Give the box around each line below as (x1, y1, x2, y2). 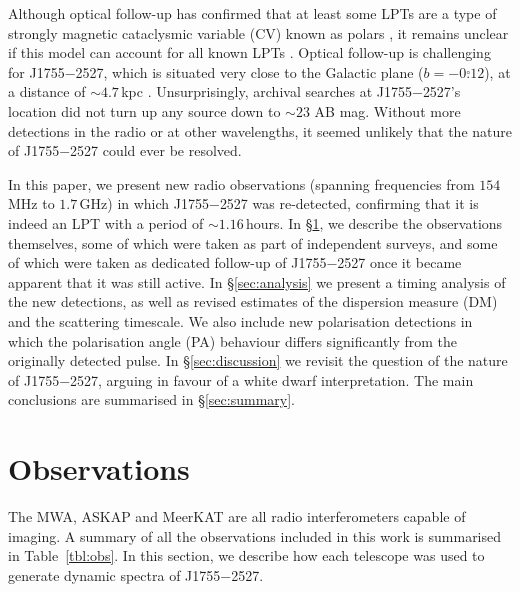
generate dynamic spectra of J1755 (8, 564, 221, 585)
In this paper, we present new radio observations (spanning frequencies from (8, 173, 475, 194)
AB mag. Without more (314, 100, 461, 121)
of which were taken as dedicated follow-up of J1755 (8, 252, 327, 273)
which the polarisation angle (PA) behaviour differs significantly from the (8, 330, 458, 351)
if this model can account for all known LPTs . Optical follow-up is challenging (8, 42, 491, 63)
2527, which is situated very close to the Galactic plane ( (75, 61, 424, 82)
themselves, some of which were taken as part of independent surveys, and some (8, 232, 498, 253)
